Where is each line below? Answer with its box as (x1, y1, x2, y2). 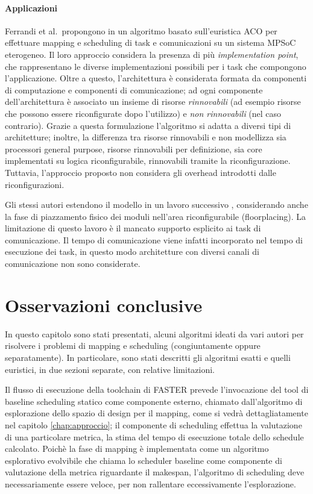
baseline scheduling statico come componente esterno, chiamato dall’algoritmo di (5, 395, 303, 407)
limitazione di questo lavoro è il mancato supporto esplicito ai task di (5, 222, 261, 234)
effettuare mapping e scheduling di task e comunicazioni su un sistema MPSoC (5, 36, 296, 49)
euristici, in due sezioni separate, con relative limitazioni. (5, 363, 215, 375)
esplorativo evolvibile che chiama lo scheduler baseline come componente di (5, 454, 282, 466)
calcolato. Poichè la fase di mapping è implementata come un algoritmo (5, 442, 269, 455)
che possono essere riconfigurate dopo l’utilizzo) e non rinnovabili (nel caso (5, 107, 282, 119)
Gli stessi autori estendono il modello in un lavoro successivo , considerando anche (5, 198, 308, 211)
